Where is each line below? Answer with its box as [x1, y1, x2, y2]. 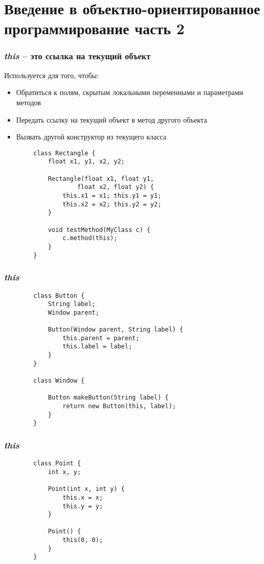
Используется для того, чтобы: [4, 69, 99, 80]
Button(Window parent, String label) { [47, 326, 183, 334]
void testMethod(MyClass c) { [47, 226, 151, 233]
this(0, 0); [62, 536, 103, 544]
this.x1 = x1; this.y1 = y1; [62, 192, 161, 200]
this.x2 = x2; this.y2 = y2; [62, 200, 161, 208]
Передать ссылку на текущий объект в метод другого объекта [16, 114, 207, 125]
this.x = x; [62, 494, 103, 501]
